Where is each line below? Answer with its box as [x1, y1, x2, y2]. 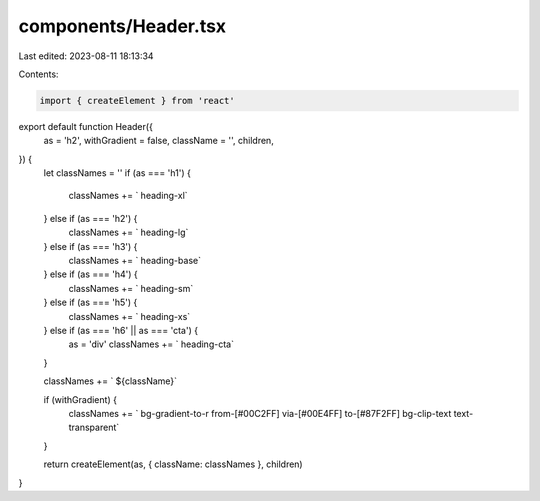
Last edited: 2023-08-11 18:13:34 [18, 50, 154, 62]
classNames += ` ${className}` [43, 375, 178, 387]
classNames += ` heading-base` [68, 255, 202, 267]
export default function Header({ [18, 120, 154, 132]
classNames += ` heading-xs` [68, 310, 191, 322]
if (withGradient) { [43, 393, 117, 405]
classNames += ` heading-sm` [68, 282, 194, 294]
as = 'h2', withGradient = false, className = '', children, [43, 135, 274, 147]
